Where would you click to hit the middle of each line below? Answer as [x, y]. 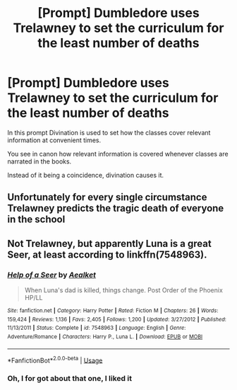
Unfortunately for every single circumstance [107, 197]
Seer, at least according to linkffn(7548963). [107, 254]
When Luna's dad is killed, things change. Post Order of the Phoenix [124, 290]
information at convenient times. [54, 140]
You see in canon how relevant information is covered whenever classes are [118, 154]
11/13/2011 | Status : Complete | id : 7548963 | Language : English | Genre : [97, 328]
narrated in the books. [39, 161]
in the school [36, 220]
